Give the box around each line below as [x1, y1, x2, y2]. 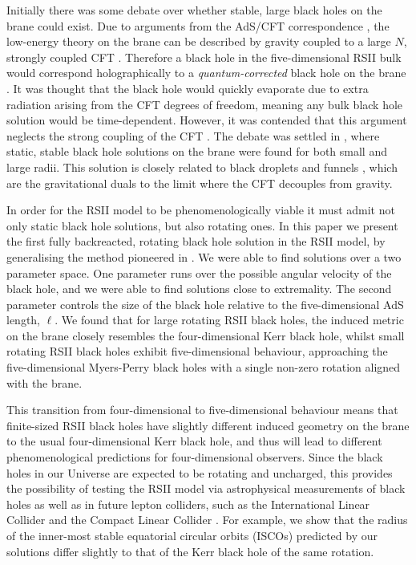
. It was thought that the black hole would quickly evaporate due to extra [6, 79, 369, 96]
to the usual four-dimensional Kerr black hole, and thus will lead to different [6, 433, 382, 449]
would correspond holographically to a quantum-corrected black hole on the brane [6, 64, 406, 81]
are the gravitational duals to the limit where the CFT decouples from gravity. [6, 174, 393, 191]
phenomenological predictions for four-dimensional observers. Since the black [6, 449, 383, 465]
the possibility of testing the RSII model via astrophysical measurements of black [6, 480, 406, 497]
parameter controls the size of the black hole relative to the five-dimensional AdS [6, 295, 404, 312]
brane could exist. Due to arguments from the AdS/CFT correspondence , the [6, 17, 390, 34]
